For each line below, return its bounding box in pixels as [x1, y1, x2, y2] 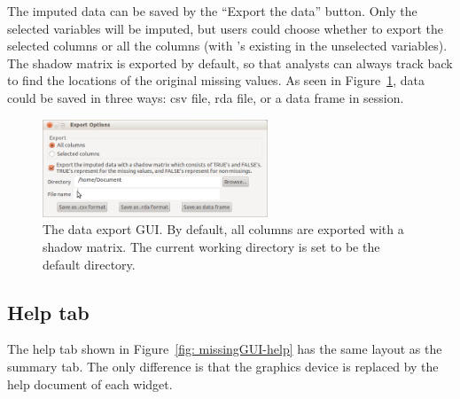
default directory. [43, 254, 136, 273]
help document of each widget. [7, 374, 173, 393]
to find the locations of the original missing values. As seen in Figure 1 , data [7, 71, 425, 90]
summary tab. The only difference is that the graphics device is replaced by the [7, 357, 439, 376]
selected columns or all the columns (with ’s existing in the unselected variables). [7, 36, 448, 55]
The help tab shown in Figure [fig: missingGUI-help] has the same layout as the [7, 340, 442, 358]
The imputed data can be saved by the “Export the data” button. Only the [7, 2, 417, 20]
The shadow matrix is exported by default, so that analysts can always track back [7, 53, 453, 72]
